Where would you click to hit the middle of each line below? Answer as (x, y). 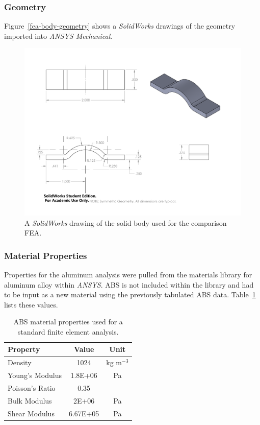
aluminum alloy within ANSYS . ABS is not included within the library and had (129, 284)
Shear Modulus (31, 413)
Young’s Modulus (35, 375)
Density (20, 362)
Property (24, 349)
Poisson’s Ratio (32, 388)
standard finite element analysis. (68, 331)
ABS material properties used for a (68, 322)
